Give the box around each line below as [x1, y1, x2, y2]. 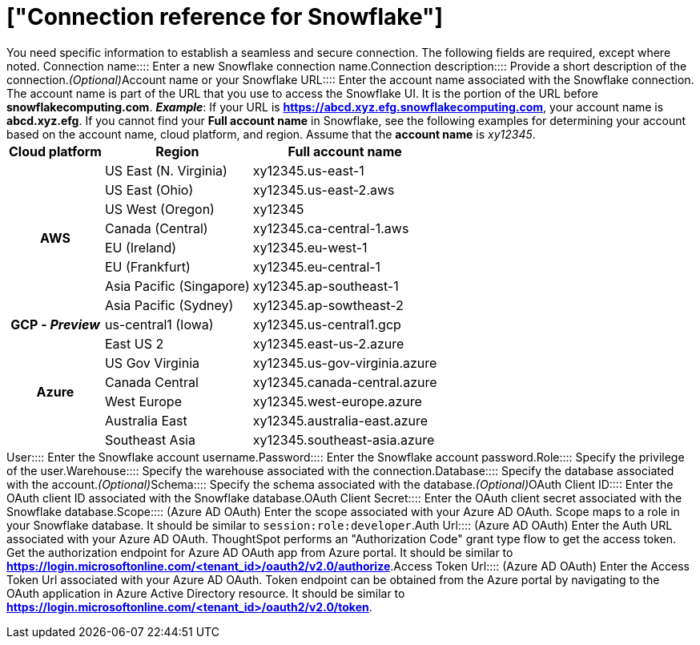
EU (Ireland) [104, 239, 177, 256]
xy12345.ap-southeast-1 [252, 277, 399, 294]
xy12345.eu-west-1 [252, 239, 368, 256]
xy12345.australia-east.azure [252, 412, 428, 429]
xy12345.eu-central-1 [252, 258, 381, 275]
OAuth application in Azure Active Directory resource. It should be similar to [6, 586, 405, 600]
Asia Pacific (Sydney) [104, 296, 234, 313]
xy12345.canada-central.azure [252, 373, 437, 390]
